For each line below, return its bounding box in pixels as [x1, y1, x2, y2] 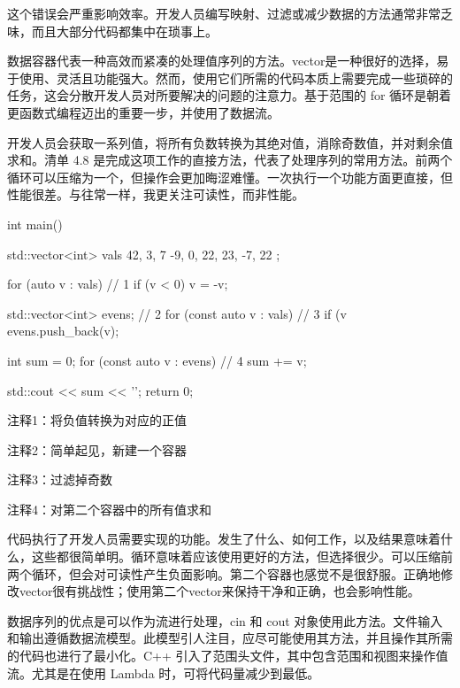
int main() [7, 214, 63, 233]
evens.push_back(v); [7, 321, 119, 340]
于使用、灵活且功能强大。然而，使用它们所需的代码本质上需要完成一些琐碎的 [7, 68, 453, 87]
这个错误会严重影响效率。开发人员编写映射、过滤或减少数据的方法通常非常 [7, 4, 441, 22]
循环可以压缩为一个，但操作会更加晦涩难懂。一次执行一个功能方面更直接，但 [7, 167, 453, 186]
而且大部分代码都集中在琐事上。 [31, 21, 218, 40]
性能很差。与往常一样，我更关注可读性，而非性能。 [7, 185, 304, 204]
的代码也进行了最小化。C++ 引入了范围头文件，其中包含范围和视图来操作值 [7, 646, 448, 665]
